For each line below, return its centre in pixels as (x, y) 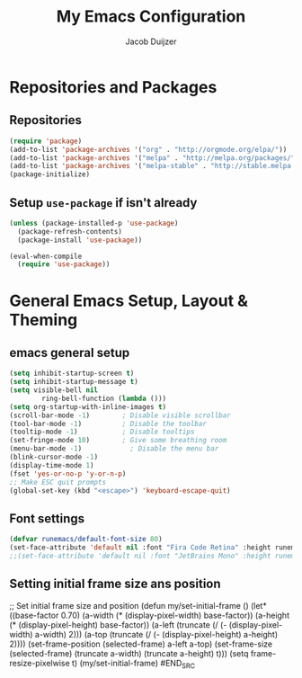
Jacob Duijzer (151, 41)
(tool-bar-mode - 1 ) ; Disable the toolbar (108, 424)
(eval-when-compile (46, 256)
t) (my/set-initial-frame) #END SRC (133, 664)
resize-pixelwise (40, 663)
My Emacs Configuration (151, 17)
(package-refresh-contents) (70, 231)
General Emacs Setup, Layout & (129, 301)
